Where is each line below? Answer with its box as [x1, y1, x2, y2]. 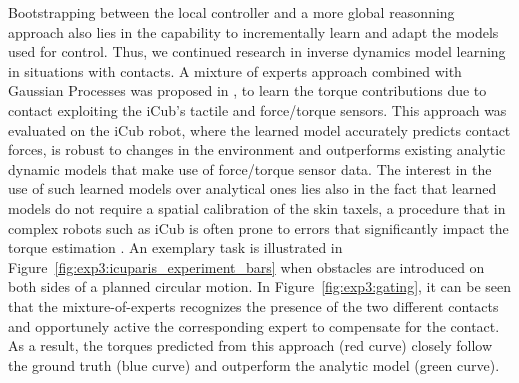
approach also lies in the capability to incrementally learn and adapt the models [8, 21, 499, 42]
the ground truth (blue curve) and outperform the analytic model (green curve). [8, 354, 500, 375]
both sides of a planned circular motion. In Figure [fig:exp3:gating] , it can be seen [8, 276, 512, 297]
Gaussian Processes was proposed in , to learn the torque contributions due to [8, 80, 487, 101]
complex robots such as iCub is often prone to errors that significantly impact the [8, 217, 509, 238]
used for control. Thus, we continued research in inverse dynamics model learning [8, 41, 506, 62]
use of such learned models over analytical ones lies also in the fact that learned [8, 178, 497, 199]
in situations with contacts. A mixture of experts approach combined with [8, 60, 462, 81]
